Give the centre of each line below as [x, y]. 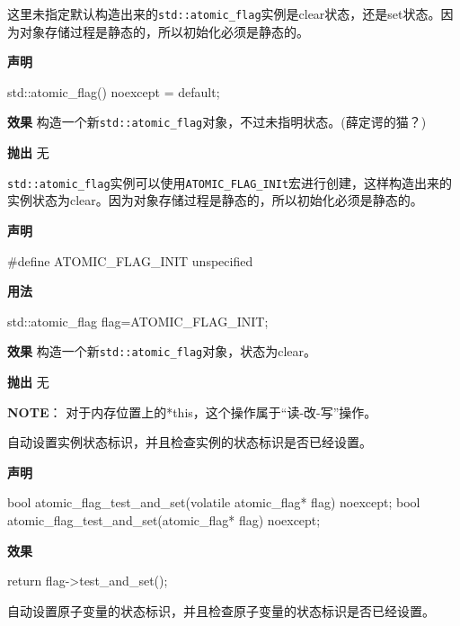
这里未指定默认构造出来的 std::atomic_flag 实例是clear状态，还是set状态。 [224, 13]
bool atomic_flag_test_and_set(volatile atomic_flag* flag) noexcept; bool [214, 502]
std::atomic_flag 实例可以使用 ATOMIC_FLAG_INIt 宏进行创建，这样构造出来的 [230, 182]
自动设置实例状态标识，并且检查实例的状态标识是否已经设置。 [190, 442]
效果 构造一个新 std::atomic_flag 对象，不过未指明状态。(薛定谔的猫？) [217, 122]
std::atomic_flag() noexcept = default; [114, 91]
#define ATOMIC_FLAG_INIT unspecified [130, 260]
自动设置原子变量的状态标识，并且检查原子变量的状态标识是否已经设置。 [221, 610]
